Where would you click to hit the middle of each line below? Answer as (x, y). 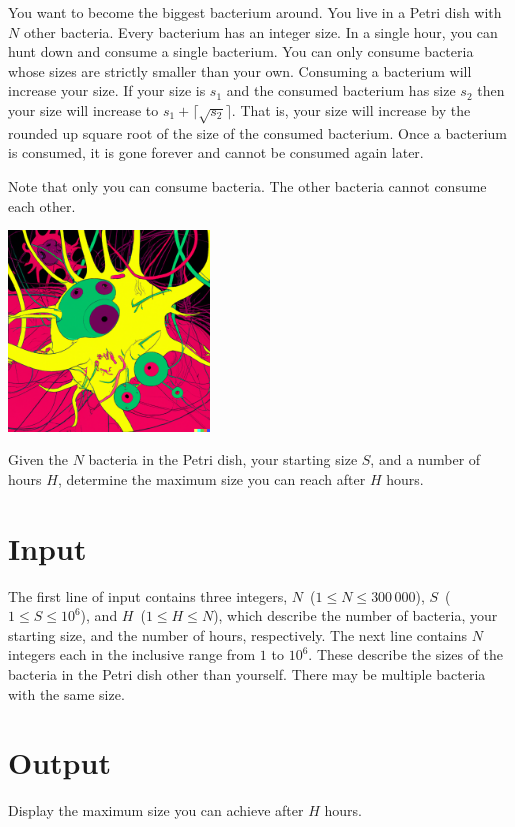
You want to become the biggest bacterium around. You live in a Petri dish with (255, 12)
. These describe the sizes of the (406, 654)
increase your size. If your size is (107, 90)
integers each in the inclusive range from (132, 654)
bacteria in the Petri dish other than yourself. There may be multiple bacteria (247, 673)
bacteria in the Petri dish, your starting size (223, 459)
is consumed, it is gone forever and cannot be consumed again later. (216, 152)
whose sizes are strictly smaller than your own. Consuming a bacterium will (240, 70)
